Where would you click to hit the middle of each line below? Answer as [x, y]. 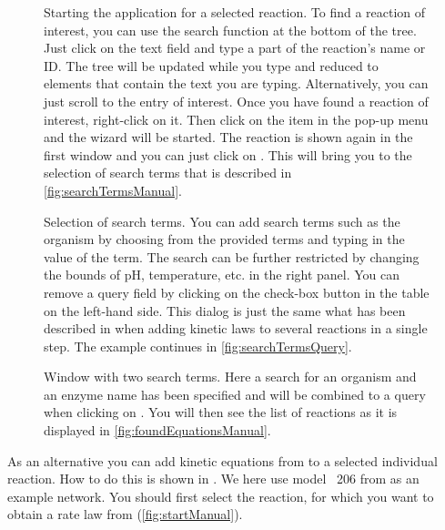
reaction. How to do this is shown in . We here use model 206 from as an [213, 479]
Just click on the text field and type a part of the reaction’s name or [235, 48]
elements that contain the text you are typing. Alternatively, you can [236, 83]
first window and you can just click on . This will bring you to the [228, 154]
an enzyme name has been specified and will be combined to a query [235, 394]
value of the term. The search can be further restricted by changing [232, 256]
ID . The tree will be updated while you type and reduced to [211, 65]
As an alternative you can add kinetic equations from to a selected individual [222, 460]
